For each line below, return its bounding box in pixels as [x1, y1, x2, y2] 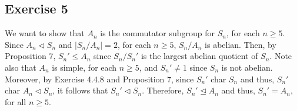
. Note [269, 50, 292, 62]
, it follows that [52, 84, 108, 96]
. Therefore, [142, 84, 184, 96]
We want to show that [5, 27, 85, 39]
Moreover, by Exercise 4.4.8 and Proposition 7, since [5, 72, 194, 85]
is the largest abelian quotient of [141, 50, 258, 62]
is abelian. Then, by [205, 38, 276, 50]
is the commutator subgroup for [100, 27, 215, 39]
